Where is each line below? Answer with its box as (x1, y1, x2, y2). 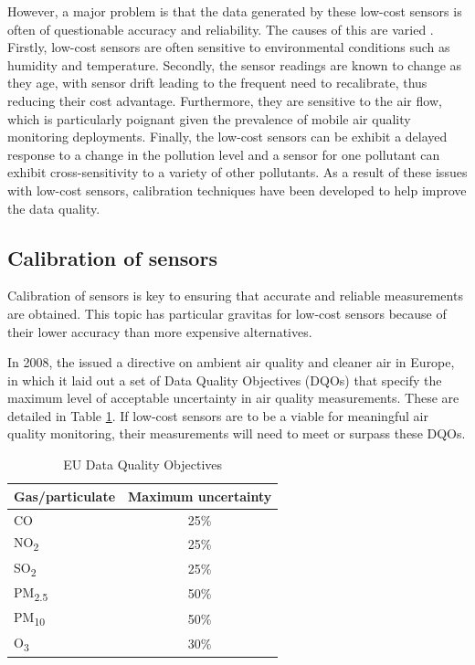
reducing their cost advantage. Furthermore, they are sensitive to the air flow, (7, 90, 442, 110)
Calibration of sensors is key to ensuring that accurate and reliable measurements (7, 286, 463, 305)
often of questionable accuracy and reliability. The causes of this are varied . (7, 19, 434, 38)
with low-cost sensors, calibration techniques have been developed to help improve (7, 180, 467, 199)
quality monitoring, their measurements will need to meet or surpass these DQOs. (7, 424, 466, 443)
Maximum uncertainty (128, 486, 272, 505)
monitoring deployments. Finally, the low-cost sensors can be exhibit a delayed (7, 127, 448, 146)
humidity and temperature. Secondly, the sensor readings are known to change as (7, 55, 462, 74)
